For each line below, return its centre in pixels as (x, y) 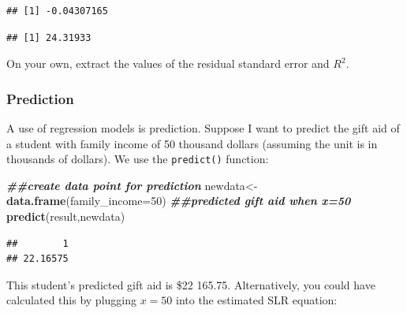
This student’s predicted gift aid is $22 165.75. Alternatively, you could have (191, 284)
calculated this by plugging (71, 300)
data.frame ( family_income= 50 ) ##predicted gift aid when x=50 (179, 201)
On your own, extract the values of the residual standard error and (168, 63)
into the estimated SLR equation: (256, 300)
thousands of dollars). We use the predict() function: (138, 159)
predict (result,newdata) (66, 216)
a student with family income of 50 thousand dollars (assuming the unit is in (192, 143)
